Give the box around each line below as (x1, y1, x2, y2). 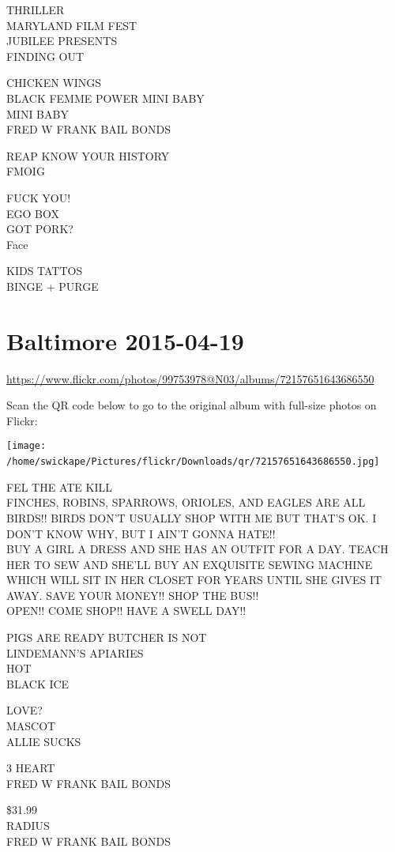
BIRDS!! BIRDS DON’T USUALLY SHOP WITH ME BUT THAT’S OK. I (6, 509, 377, 526)
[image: (6, 440, 47, 452)
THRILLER (6, 2, 65, 17)
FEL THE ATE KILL (6, 478, 112, 495)
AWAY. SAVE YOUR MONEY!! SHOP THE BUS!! (6, 586, 259, 603)
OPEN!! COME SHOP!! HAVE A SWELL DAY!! (6, 602, 246, 619)
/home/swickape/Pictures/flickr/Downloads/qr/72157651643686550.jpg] (6, 456, 380, 468)
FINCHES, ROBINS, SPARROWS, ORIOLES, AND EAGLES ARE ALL (6, 494, 366, 511)
